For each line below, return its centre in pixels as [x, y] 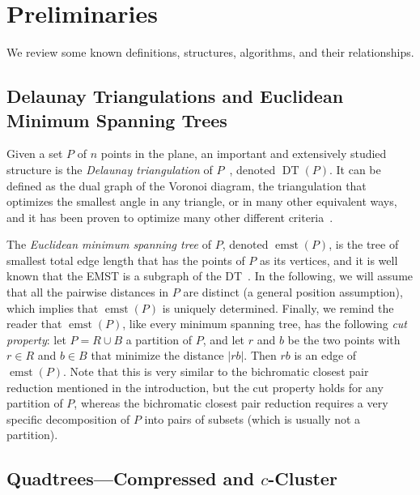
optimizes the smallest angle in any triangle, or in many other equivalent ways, [202, 201]
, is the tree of [364, 244]
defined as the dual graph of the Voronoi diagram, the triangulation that [187, 185]
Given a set [35, 154]
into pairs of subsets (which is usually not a [252, 418]
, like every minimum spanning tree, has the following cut [265, 324]
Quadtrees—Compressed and [131, 478]
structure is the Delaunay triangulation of [110, 169]
